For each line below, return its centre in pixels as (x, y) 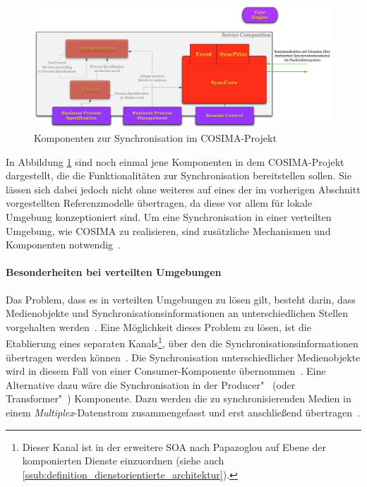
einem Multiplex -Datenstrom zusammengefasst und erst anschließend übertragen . (183, 413)
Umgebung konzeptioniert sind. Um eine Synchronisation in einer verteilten (169, 217)
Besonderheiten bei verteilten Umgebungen (114, 272)
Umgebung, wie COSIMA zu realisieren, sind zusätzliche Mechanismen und (168, 230)
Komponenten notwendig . (63, 245)
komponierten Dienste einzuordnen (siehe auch (123, 461)
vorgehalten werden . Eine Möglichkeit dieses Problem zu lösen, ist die (158, 326)
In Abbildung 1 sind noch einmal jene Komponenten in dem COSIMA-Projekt (175, 161)
